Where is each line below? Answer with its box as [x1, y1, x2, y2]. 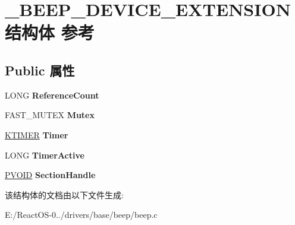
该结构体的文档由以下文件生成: [5, 188, 124, 201]
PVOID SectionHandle [5, 169, 96, 181]
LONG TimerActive [5, 148, 84, 161]
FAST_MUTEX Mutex [5, 109, 95, 121]
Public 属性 [5, 61, 75, 79]
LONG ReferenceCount [5, 88, 99, 101]
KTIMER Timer [5, 128, 68, 141]
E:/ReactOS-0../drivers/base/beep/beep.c [5, 208, 158, 221]
